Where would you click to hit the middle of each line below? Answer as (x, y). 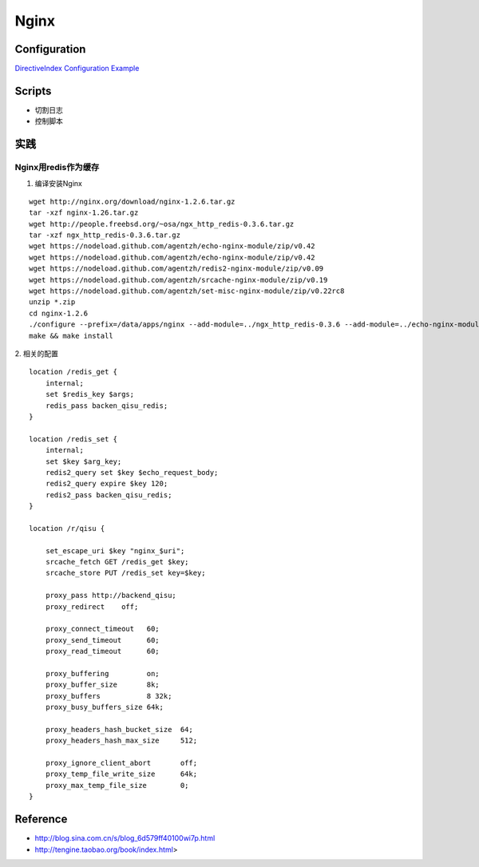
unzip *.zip (52, 302)
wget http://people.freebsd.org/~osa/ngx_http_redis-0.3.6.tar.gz (162, 224)
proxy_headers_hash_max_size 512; (121, 741)
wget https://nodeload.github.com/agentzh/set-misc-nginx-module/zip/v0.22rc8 (187, 291)
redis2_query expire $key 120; (107, 484)
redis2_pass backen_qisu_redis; (109, 495)
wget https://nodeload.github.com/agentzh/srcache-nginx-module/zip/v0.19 (178, 280)
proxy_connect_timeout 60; (102, 629)
